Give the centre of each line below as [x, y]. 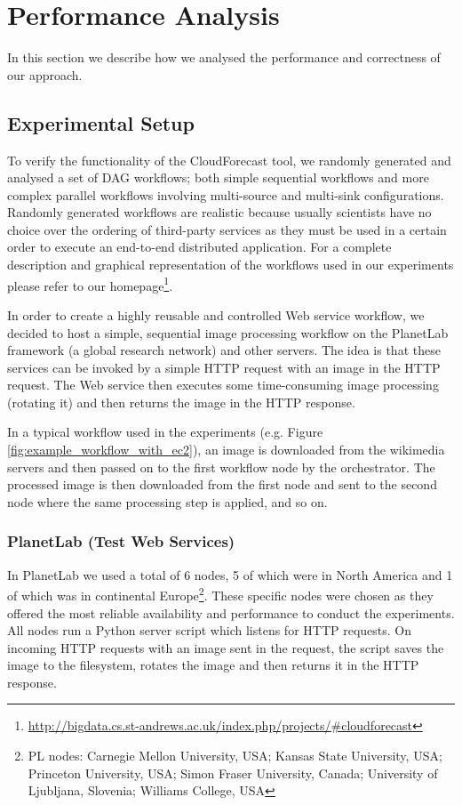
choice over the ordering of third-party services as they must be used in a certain [227, 229]
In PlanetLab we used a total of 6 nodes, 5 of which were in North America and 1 [230, 574]
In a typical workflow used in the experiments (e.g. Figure [165, 432]
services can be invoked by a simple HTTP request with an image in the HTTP [224, 367]
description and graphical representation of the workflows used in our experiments [231, 265]
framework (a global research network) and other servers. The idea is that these [224, 350]
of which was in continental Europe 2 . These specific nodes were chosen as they [220, 594]
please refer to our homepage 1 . [90, 284]
